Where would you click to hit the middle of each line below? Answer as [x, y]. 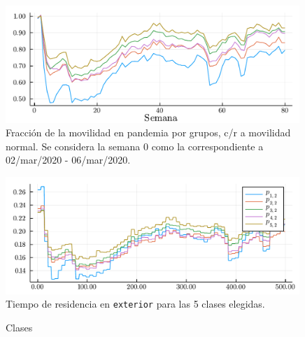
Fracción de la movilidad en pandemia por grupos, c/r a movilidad [148, 132]
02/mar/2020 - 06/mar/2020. [68, 160]
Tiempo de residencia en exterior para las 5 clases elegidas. [135, 304]
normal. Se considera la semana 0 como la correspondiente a [135, 146]
